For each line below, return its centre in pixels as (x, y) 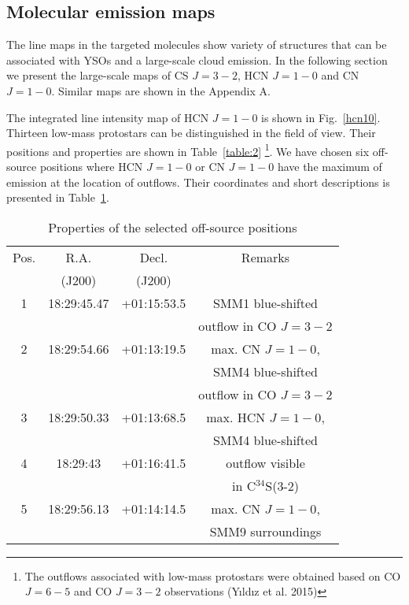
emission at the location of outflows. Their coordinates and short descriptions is (198, 182)
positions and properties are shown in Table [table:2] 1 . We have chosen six (188, 150)
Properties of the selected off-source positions (173, 227)
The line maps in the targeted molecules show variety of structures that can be (197, 45)
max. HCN (236, 417)
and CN (340, 75)
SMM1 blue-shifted (265, 302)
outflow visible (265, 462)
